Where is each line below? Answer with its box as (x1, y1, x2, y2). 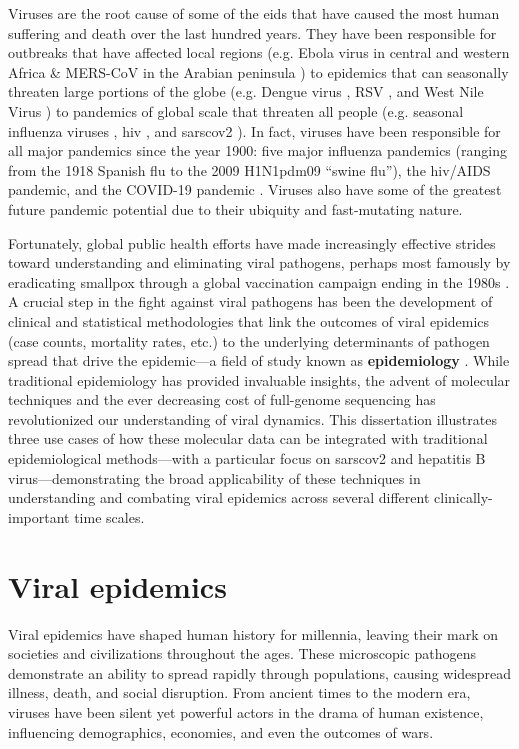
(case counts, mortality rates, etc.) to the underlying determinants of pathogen (8, 330, 490, 351)
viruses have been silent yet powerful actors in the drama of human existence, (8, 701, 484, 722)
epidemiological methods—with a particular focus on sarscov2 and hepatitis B (8, 448, 486, 469)
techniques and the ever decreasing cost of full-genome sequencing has (8, 389, 436, 410)
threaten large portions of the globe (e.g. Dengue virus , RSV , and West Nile (8, 81, 484, 102)
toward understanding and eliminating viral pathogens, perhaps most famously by (8, 252, 511, 273)
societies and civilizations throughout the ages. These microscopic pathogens (8, 643, 477, 664)
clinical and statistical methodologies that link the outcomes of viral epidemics (8, 310, 490, 331)
